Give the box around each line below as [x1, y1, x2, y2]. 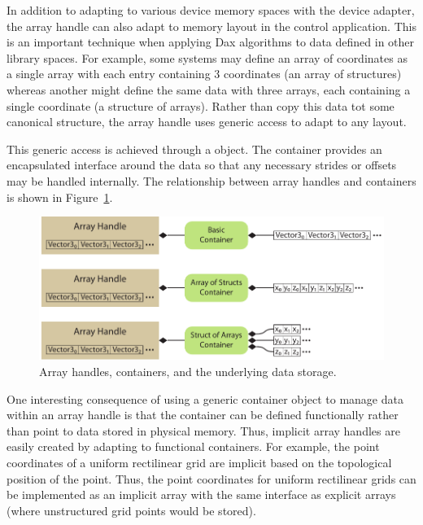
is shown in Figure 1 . [7, 188, 113, 205]
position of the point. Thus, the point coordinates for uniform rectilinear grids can [7, 470, 416, 487]
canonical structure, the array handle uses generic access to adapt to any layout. [7, 113, 407, 130]
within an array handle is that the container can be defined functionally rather [7, 406, 399, 423]
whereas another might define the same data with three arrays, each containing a [7, 81, 411, 98]
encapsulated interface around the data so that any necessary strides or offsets [7, 156, 397, 173]
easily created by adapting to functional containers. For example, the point [7, 438, 380, 455]
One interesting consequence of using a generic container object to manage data [7, 390, 403, 407]
